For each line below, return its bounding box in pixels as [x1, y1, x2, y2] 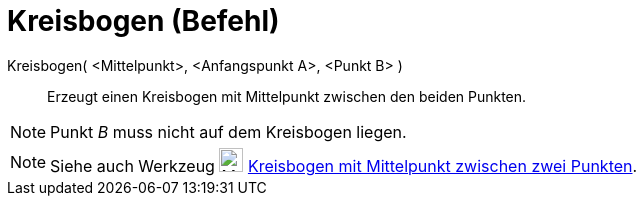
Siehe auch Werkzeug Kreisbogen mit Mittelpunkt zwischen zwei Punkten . [50, 155, 638, 176]
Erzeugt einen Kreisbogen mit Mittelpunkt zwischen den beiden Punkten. [47, 87, 527, 105]
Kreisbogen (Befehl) [7, 4, 280, 38]
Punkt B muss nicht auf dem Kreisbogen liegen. [50, 121, 407, 142]
